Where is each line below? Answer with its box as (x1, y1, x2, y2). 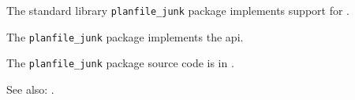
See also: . (6, 80, 54, 97)
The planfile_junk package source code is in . (6, 55, 234, 71)
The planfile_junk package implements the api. (6, 28, 244, 45)
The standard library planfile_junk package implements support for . (6, 2, 349, 18)
